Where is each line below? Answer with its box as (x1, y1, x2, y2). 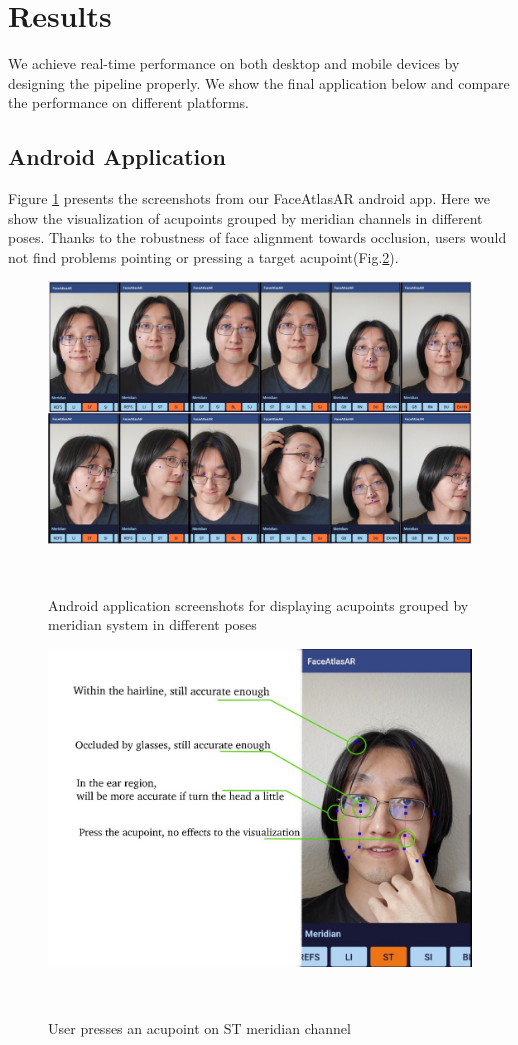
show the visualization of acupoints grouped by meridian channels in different (8, 207, 483, 228)
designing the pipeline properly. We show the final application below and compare (8, 72, 510, 93)
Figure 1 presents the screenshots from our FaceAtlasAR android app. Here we (8, 188, 490, 209)
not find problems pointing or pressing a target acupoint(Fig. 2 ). (8, 246, 399, 267)
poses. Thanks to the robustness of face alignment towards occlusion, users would (8, 227, 507, 248)
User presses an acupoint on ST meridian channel (48, 1018, 351, 1039)
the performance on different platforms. (8, 92, 249, 113)
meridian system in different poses (48, 614, 257, 635)
